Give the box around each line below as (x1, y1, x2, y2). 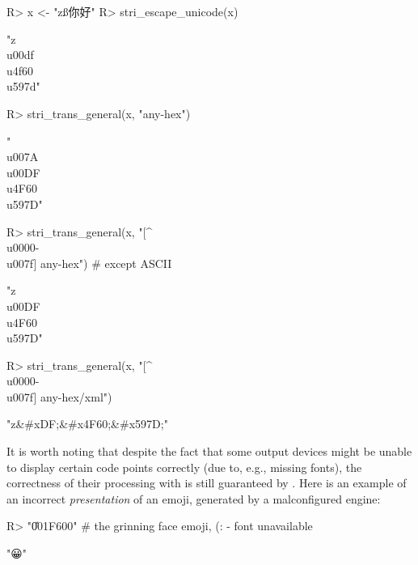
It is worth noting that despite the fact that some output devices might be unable (6, 443, 412, 460)
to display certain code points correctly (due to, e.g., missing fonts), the (6, 458, 362, 475)
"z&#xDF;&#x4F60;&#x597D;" (6, 415, 168, 432)
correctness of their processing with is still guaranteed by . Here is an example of (6, 474, 407, 491)
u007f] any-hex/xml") (6, 388, 112, 405)
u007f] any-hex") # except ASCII (6, 254, 172, 271)
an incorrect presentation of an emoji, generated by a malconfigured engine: (6, 490, 381, 507)
